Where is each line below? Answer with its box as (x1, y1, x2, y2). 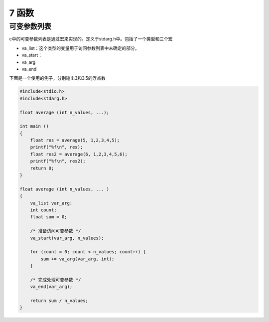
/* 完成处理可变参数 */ (30, 277, 81, 283)
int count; (30, 207, 57, 213)
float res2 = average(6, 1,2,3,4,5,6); (30, 151, 128, 157)
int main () (19, 124, 49, 129)
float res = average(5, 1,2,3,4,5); (30, 138, 120, 143)
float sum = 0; (30, 214, 67, 220)
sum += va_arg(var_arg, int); (40, 256, 115, 262)
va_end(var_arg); (30, 284, 73, 290)
